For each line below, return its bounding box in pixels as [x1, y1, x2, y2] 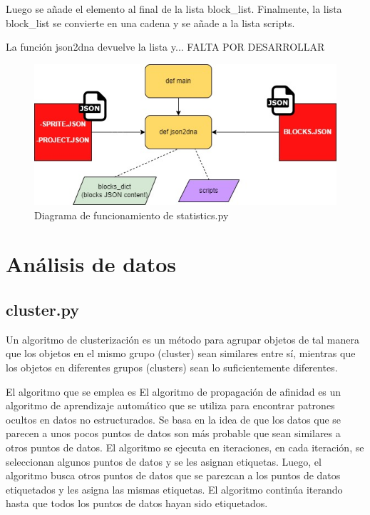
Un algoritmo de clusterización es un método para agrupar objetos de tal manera [6, 331, 359, 346]
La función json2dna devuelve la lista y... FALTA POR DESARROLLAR [6, 39, 325, 54]
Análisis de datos [6, 249, 177, 279]
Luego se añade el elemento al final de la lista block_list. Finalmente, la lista [6, 1, 342, 16]
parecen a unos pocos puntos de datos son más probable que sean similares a [6, 426, 341, 441]
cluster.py [6, 298, 79, 320]
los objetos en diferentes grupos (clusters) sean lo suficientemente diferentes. [6, 359, 338, 374]
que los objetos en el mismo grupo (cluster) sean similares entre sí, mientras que [6, 346, 356, 361]
